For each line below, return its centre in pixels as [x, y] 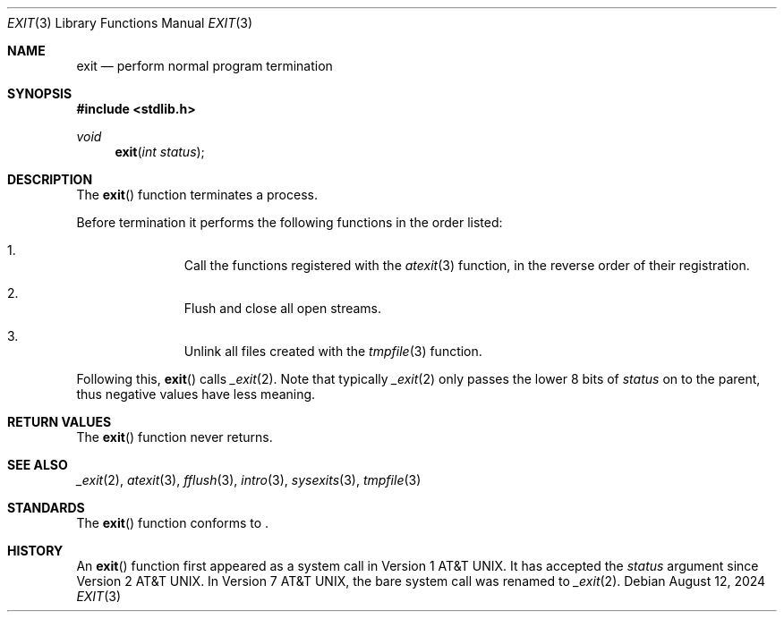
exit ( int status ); [160, 152]
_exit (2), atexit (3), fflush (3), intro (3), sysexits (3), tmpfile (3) [249, 480]
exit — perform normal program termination [205, 66]
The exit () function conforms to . [173, 523]
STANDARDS [46, 508]
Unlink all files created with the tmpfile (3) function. [333, 351]
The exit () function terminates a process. [197, 195]
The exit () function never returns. [175, 437]
